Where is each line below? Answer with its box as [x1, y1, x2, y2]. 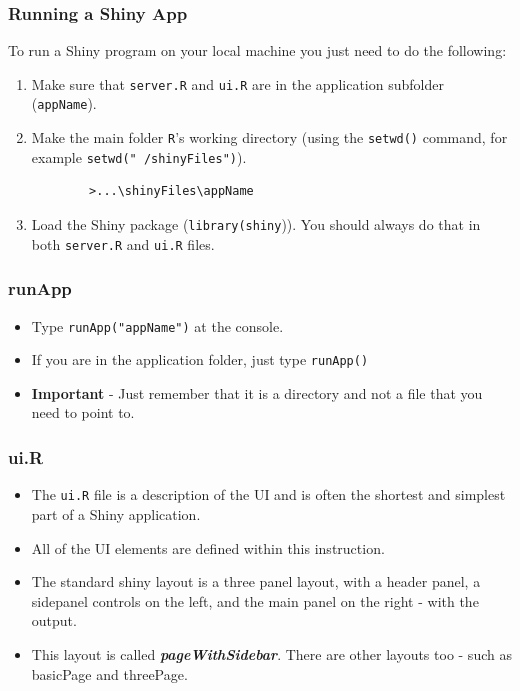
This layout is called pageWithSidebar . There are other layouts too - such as [31, 643, 512, 664]
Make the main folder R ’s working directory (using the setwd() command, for [31, 127, 508, 148]
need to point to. [31, 402, 135, 423]
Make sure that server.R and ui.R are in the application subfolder [31, 73, 444, 94]
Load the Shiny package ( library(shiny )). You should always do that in [31, 214, 481, 235]
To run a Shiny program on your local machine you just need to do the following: [8, 40, 507, 61]
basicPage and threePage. [31, 663, 188, 684]
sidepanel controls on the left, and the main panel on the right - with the [31, 590, 479, 611]
